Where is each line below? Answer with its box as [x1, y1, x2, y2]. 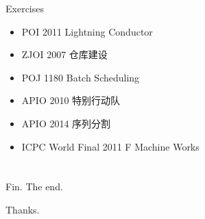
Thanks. [5, 202, 40, 216]
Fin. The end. [5, 179, 63, 194]
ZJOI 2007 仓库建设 [21, 47, 108, 62]
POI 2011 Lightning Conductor [21, 24, 153, 38]
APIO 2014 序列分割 [21, 116, 111, 130]
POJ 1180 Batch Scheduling [21, 70, 140, 84]
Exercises [5, 1, 44, 15]
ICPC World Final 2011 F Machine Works [21, 139, 200, 153]
